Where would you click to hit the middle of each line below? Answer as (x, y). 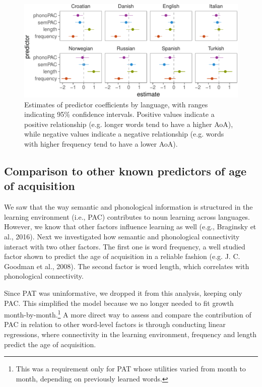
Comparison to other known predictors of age (125, 171)
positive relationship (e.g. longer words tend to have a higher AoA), (129, 124)
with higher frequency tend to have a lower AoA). (101, 143)
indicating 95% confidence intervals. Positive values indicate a (119, 114)
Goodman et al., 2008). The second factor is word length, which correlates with (127, 266)
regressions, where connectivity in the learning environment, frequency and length (130, 334)
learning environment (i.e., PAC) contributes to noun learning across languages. (127, 216)
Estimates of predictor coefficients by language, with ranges (116, 104)
